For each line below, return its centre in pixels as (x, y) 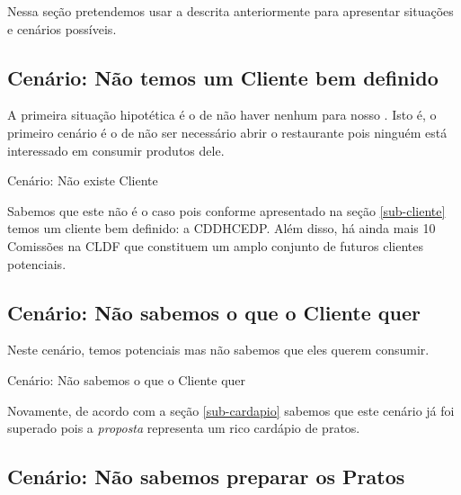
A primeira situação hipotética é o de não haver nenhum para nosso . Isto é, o (222, 115)
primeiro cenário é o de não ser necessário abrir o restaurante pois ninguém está (227, 132)
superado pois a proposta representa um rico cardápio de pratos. (184, 428)
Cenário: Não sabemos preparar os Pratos (206, 477)
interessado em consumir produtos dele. (116, 150)
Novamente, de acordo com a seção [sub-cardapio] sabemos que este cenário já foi (231, 410)
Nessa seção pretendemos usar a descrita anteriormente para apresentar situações (230, 11)
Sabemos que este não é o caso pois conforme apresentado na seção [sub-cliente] (226, 210)
